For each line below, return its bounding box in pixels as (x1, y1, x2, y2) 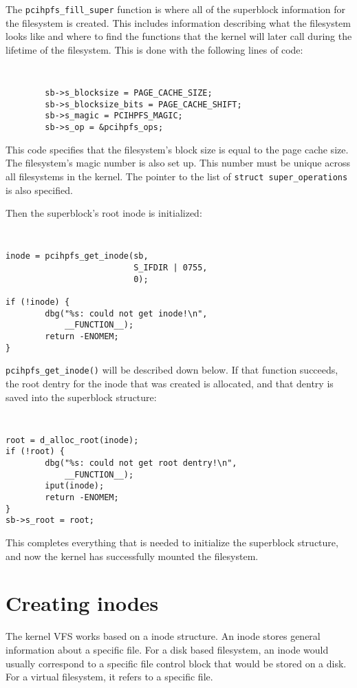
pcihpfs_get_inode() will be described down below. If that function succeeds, (6, 363, 338, 377)
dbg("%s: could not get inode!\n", (45, 308, 208, 319)
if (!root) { (6, 447, 65, 457)
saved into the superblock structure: (6, 389, 157, 404)
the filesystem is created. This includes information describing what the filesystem (6, 15, 351, 30)
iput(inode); (45, 481, 105, 491)
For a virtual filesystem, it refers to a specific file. (6, 669, 213, 684)
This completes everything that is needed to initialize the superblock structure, (6, 535, 338, 550)
